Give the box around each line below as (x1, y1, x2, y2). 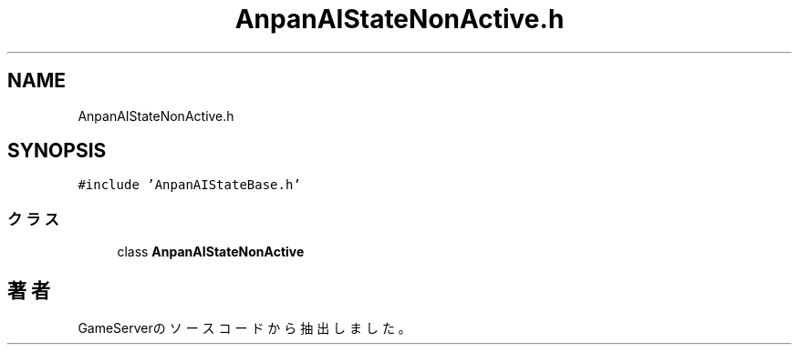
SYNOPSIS (7, 139, 107, 163)
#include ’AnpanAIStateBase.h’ (78, 177, 301, 193)
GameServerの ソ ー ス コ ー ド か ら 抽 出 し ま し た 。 (78, 320, 411, 337)
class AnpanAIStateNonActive (117, 244, 305, 260)
